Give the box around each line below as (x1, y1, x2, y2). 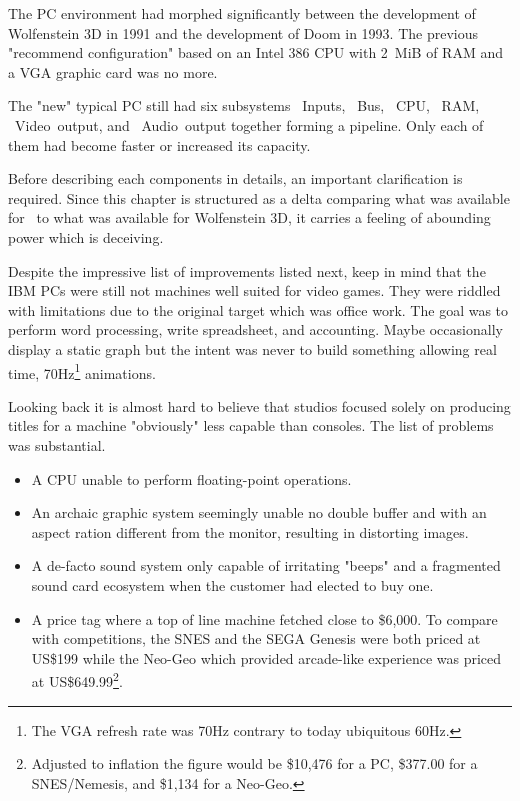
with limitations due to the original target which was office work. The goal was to (8, 299, 509, 320)
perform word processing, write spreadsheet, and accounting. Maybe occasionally (8, 319, 503, 340)
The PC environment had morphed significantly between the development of (8, 3, 476, 23)
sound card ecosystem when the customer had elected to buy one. (31, 574, 434, 595)
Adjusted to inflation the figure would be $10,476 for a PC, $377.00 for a (31, 753, 478, 774)
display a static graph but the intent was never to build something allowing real (8, 338, 497, 359)
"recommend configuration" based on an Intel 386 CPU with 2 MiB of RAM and (8, 42, 503, 63)
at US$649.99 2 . (31, 668, 123, 691)
